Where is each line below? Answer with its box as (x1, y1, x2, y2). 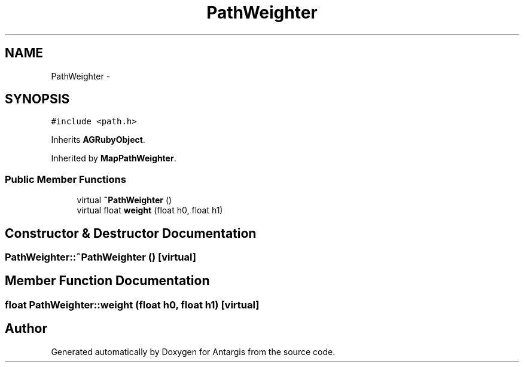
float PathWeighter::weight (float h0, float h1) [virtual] (5, 298, 260, 311)
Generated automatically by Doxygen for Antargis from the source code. (51, 346, 336, 357)
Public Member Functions (5, 173, 126, 185)
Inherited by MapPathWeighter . (51, 153, 176, 164)
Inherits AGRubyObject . (51, 134, 145, 145)
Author (5, 321, 47, 337)
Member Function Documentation (5, 273, 210, 289)
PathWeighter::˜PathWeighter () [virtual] (5, 251, 196, 264)
